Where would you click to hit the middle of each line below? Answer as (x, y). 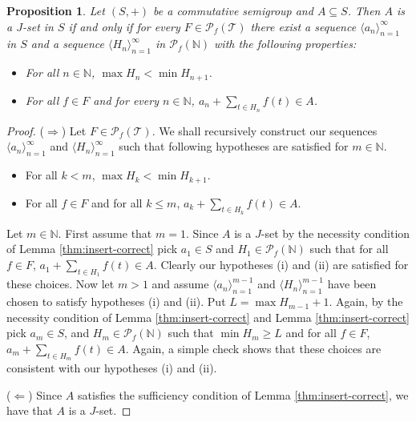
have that (30, 410)
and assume (180, 284)
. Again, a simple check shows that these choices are (253, 348)
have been (352, 284)
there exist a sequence (303, 26)
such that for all (349, 249)
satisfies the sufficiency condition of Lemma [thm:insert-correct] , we (243, 394)
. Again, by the (366, 301)
